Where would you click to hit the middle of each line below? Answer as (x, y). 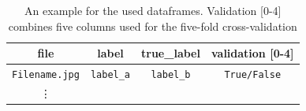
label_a (110, 75)
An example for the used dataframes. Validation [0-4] (153, 10)
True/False (253, 75)
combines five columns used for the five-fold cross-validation (153, 26)
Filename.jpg (46, 75)
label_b (171, 75)
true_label (171, 53)
